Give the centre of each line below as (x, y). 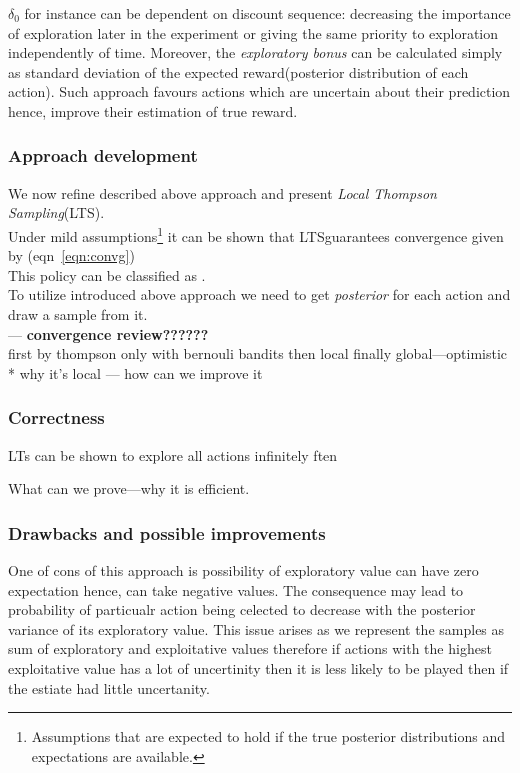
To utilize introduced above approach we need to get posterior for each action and (259, 294)
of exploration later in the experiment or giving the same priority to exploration (253, 32)
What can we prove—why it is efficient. (129, 488)
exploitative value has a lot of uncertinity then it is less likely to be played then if (258, 667)
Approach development (103, 155)
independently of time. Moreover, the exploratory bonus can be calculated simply (255, 52)
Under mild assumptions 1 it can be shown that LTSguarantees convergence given (256, 234)
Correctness (56, 417)
